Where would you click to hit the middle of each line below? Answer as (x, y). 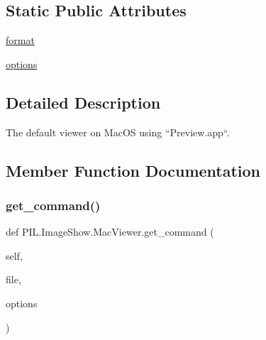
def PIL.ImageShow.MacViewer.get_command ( (110, 232)
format (20, 40)
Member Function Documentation (133, 170)
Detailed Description (83, 102)
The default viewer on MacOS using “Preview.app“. (118, 132)
